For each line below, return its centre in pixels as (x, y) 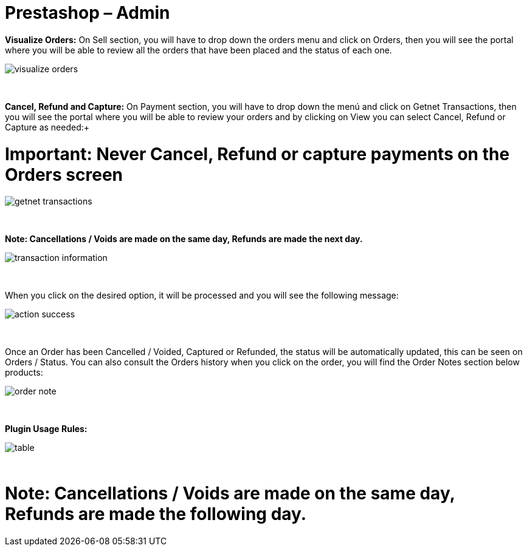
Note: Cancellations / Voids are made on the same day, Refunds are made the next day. (184, 239)
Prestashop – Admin (88, 13)
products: (24, 373)
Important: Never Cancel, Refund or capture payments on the (257, 154)
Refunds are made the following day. (156, 514)
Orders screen (64, 174)
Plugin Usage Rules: (46, 429)
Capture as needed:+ (47, 127)
